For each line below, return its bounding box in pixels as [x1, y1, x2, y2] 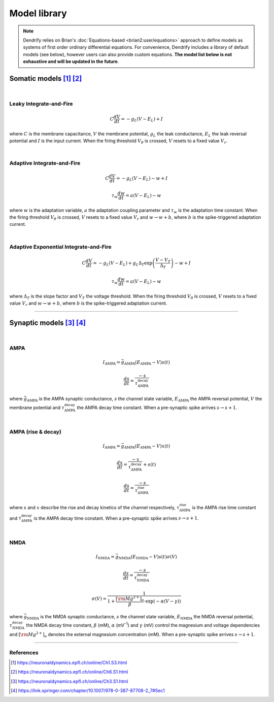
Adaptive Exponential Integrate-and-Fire [9, 243, 112, 250]
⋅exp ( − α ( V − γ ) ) [144, 598, 181, 604]
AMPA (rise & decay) [9, 428, 62, 436]
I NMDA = [95, 554, 115, 561]
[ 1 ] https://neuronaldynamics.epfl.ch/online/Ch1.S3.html [11, 659, 127, 665]
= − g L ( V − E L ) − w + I [116, 175, 168, 182]
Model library [9, 8, 67, 19]
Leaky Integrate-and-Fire [9, 100, 73, 107]
